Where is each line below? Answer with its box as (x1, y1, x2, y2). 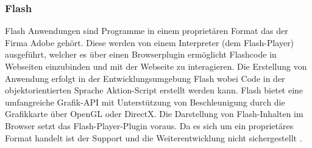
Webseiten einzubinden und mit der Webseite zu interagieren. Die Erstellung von (5, 60, 307, 72)
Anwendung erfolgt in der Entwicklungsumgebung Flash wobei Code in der (5, 72, 285, 84)
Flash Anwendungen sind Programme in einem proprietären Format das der (5, 24, 288, 37)
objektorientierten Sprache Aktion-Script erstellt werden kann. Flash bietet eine (5, 84, 303, 96)
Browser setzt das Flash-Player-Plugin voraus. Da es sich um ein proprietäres (5, 119, 294, 132)
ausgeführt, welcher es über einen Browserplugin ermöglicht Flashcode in (5, 48, 277, 61)
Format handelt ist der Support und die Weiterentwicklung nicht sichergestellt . (5, 131, 302, 144)
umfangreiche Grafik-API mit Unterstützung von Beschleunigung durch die (5, 95, 285, 108)
